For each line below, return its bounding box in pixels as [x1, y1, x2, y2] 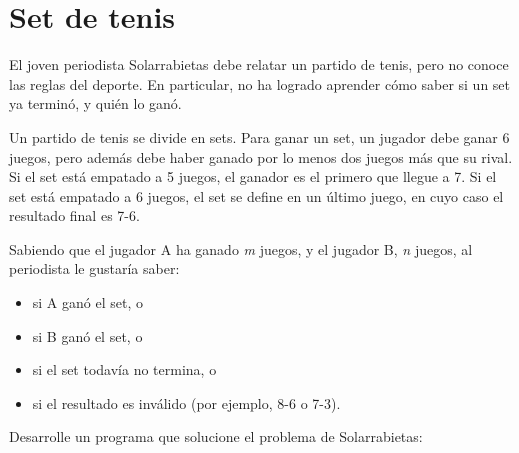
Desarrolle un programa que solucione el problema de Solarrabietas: [9, 426, 423, 447]
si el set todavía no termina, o [32, 359, 217, 380]
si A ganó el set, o [32, 292, 143, 313]
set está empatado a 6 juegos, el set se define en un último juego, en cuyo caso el [9, 185, 504, 206]
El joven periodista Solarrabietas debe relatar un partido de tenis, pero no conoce [9, 54, 509, 75]
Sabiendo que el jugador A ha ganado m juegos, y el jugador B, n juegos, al [9, 238, 473, 259]
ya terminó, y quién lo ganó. [9, 93, 182, 114]
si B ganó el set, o [32, 325, 143, 346]
